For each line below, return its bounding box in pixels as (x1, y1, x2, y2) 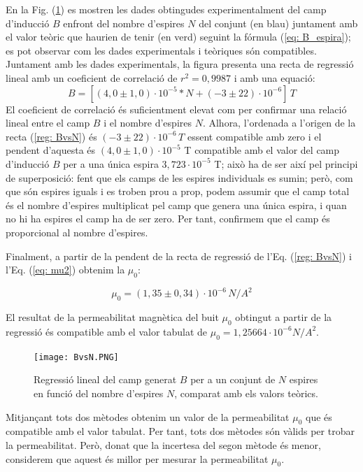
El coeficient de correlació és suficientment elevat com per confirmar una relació (6, 101, 347, 116)
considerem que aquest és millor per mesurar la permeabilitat (6, 451, 269, 466)
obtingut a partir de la (235, 310, 332, 324)
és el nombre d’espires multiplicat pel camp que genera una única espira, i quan (6, 197, 347, 212)
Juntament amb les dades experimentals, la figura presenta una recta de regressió (6, 57, 354, 71)
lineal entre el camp (6, 115, 90, 130)
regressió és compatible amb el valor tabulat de (6, 324, 208, 338)
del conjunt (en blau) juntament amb (199, 15, 358, 30)
